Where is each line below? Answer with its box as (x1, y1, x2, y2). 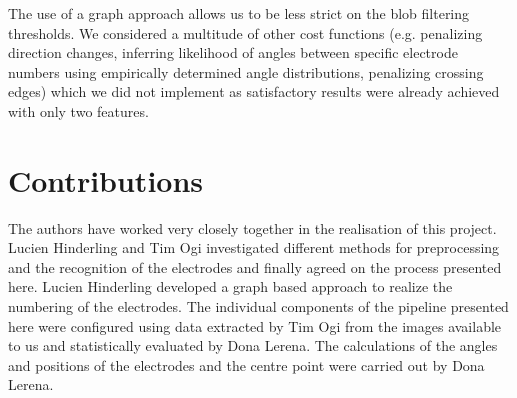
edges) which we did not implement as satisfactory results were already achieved (8, 81, 500, 102)
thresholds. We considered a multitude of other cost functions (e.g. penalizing (8, 22, 483, 43)
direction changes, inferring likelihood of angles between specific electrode (8, 42, 458, 63)
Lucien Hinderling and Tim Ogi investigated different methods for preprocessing (8, 237, 500, 258)
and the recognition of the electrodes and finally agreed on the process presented (8, 256, 502, 277)
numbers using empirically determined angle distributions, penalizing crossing (8, 61, 484, 82)
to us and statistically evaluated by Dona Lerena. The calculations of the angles (8, 335, 498, 356)
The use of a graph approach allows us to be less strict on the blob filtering (8, 3, 470, 23)
